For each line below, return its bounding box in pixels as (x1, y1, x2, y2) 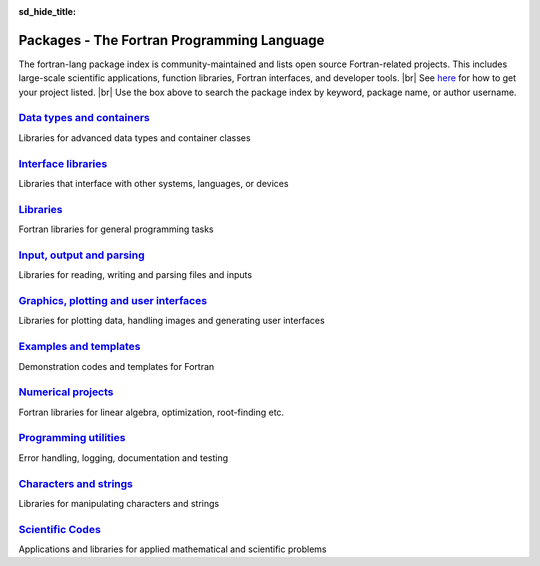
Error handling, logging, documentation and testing (18, 451, 229, 464)
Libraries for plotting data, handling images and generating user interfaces (18, 315, 325, 327)
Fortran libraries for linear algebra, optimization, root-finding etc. (18, 406, 285, 418)
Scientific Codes (18, 522, 102, 536)
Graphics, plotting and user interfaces (18, 294, 208, 308)
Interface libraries (18, 156, 108, 170)
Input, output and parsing (18, 248, 145, 262)
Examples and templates (18, 340, 141, 354)
